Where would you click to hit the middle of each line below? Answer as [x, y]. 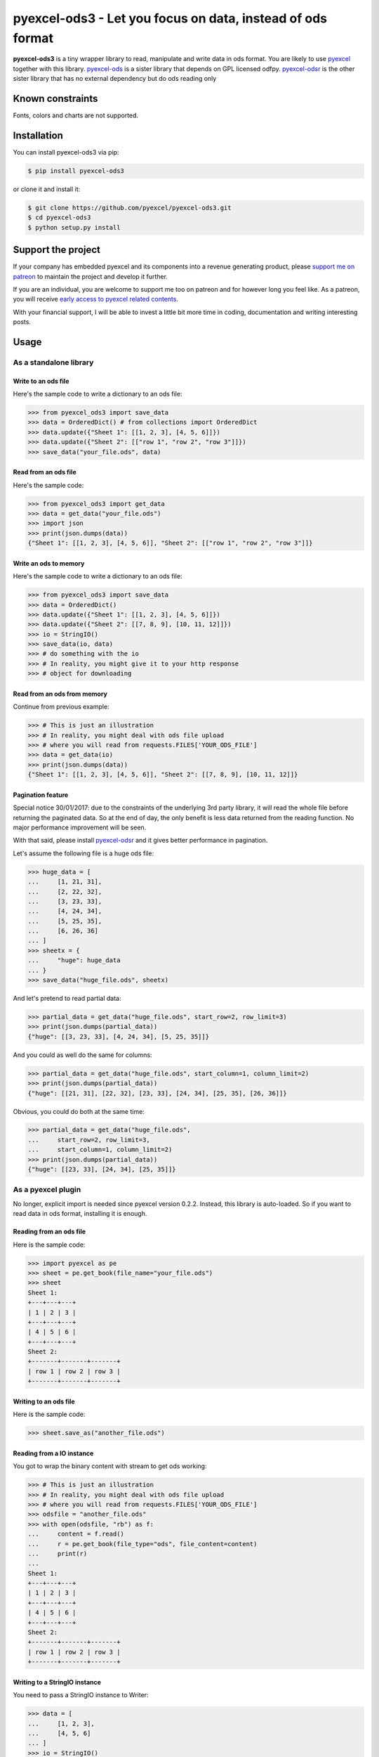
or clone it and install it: [47, 189]
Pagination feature [41, 795]
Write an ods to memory [49, 563]
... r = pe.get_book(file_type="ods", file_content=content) [142, 1544]
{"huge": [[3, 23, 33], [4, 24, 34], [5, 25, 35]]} [119, 1036]
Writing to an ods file [44, 1401]
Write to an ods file [41, 381]
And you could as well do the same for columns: [82, 1055]
